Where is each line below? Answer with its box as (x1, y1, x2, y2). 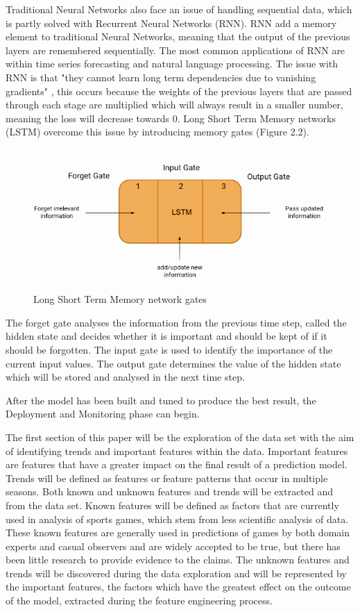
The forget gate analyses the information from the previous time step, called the (6, 315, 347, 329)
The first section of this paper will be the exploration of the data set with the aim (6, 429, 354, 444)
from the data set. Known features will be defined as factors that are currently (6, 497, 339, 512)
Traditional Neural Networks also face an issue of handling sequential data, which (6, 2, 352, 16)
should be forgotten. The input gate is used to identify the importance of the (6, 342, 333, 356)
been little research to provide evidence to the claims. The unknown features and (6, 552, 350, 567)
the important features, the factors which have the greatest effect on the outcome (6, 579, 351, 594)
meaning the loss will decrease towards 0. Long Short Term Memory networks (6, 110, 336, 125)
